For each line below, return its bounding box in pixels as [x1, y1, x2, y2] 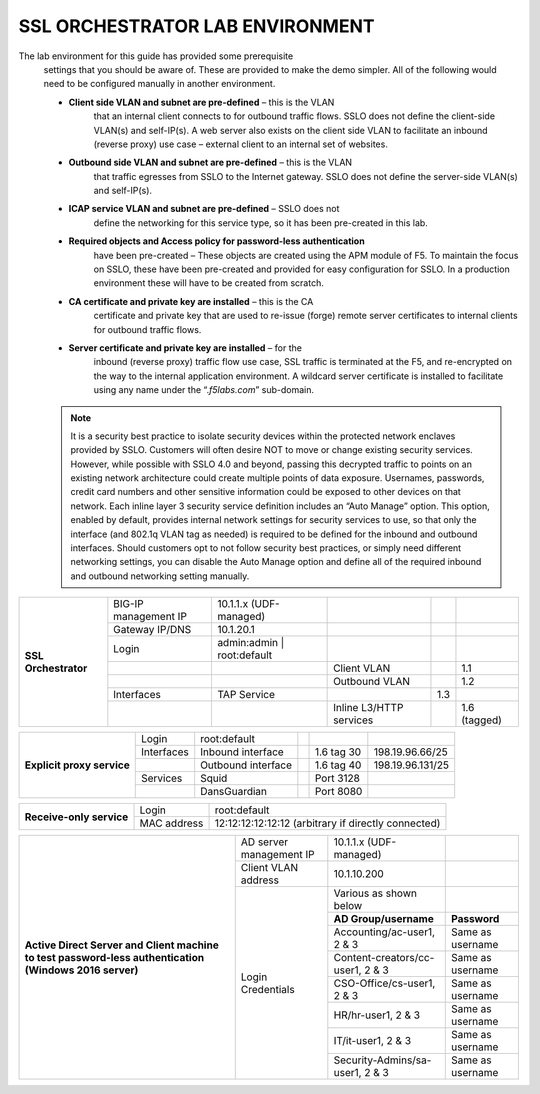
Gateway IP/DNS [113, 623, 192, 637]
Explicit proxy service [24, 758, 130, 772]
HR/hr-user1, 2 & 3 [333, 1008, 420, 1022]
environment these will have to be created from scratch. [93, 277, 324, 289]
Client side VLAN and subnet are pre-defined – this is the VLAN [68, 96, 335, 108]
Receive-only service [24, 810, 129, 824]
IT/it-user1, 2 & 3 [333, 1034, 412, 1048]
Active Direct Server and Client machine [24, 938, 219, 952]
